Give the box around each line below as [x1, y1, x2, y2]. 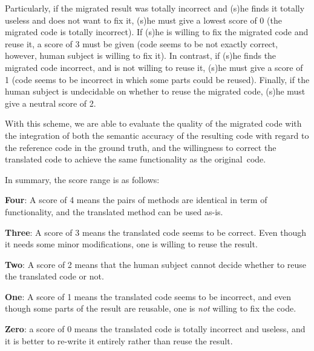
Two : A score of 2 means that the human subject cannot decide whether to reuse [5, 258, 307, 270]
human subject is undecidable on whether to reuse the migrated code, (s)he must [5, 85, 306, 98]
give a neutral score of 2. [5, 96, 96, 109]
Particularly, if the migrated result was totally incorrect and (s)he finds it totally [5, 2, 305, 14]
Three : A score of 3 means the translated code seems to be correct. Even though [5, 226, 306, 238]
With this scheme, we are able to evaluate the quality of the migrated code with [5, 117, 302, 130]
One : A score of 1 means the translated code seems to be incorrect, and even [5, 290, 291, 303]
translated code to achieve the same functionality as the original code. [5, 153, 266, 165]
